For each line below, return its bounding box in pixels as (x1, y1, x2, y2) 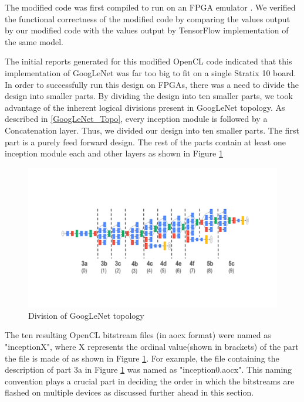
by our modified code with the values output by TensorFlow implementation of (5, 24, 289, 36)
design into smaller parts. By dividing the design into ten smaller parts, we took (5, 90, 293, 102)
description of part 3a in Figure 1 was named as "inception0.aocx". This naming (5, 363, 292, 376)
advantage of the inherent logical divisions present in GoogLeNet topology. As (5, 101, 285, 113)
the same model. (5, 35, 64, 47)
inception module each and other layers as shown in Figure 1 (5, 147, 223, 159)
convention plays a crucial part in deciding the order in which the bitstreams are (5, 374, 295, 387)
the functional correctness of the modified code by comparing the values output (5, 12, 291, 25)
